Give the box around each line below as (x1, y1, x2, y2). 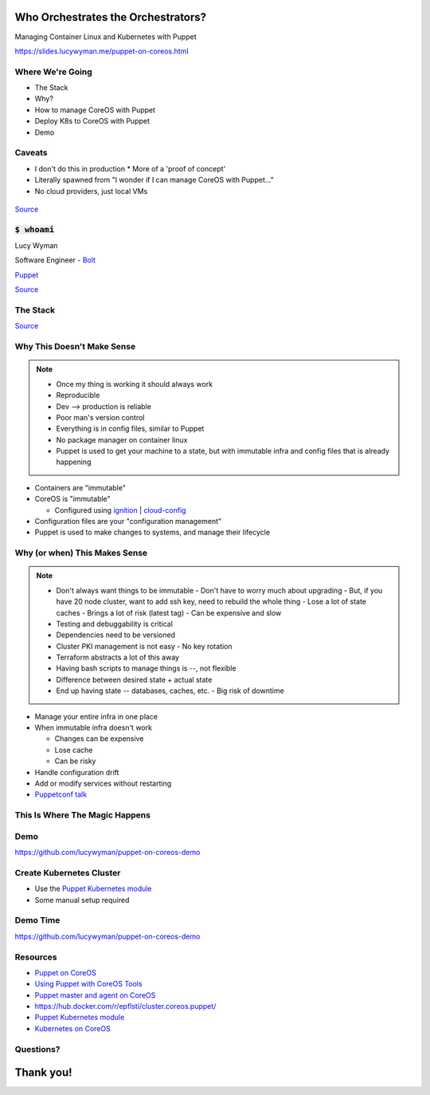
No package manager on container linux (56, 435, 188, 444)
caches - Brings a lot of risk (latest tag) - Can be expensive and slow (56, 608, 282, 617)
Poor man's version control (56, 412, 145, 422)
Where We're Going (14, 66, 93, 77)
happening (56, 457, 92, 467)
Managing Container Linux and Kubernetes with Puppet (14, 32, 197, 41)
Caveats (14, 148, 48, 159)
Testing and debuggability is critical (56, 619, 173, 628)
